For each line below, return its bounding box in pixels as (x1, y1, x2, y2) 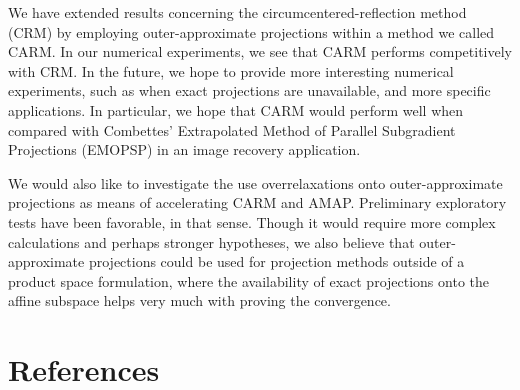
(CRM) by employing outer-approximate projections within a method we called (8, 21, 495, 42)
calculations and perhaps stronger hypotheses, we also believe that (8, 231, 415, 252)
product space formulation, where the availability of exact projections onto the (8, 270, 489, 291)
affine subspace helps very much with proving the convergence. (8, 290, 391, 311)
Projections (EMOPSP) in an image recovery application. (8, 139, 361, 160)
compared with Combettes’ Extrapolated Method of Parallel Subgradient (8, 119, 456, 140)
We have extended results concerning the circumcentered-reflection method (8, 2, 467, 22)
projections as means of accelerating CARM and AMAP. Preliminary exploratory (8, 192, 507, 213)
